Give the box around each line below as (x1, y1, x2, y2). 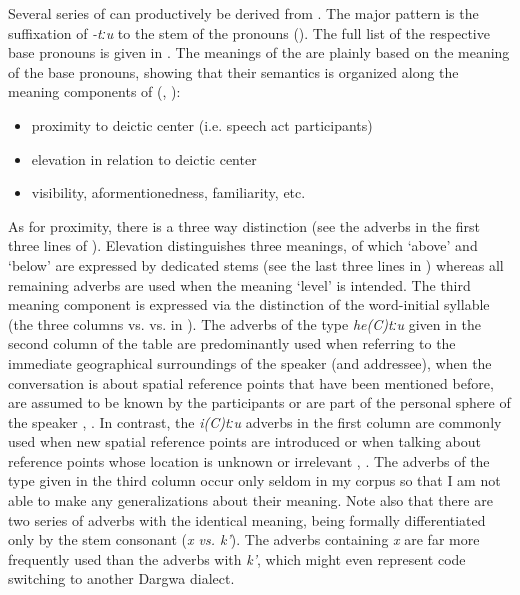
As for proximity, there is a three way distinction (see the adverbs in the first (8, 215, 481, 236)
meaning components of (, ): (8, 81, 181, 102)
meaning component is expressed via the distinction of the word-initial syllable (8, 294, 490, 315)
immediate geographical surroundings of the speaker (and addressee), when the (8, 352, 492, 373)
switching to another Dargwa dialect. (8, 568, 235, 589)
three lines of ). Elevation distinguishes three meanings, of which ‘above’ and (8, 235, 478, 256)
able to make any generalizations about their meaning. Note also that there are (8, 490, 493, 511)
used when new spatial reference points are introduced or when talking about (8, 431, 481, 452)
